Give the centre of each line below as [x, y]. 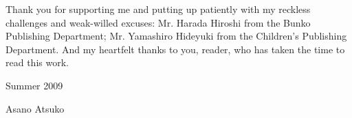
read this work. [37, 62]
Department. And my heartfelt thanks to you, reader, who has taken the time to [175, 49]
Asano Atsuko [35, 108]
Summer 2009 [34, 85]
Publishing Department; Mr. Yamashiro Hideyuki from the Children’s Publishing [176, 36]
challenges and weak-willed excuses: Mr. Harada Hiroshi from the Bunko [158, 22]
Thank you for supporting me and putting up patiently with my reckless [158, 9]
